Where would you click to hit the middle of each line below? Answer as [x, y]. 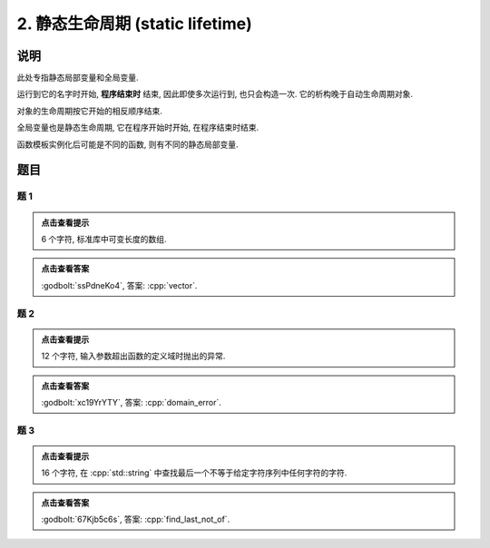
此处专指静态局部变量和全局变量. [78, 78]
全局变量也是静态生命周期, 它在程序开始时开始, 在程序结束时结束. [137, 128]
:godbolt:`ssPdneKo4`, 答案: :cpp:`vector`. [119, 285]
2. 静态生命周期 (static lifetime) [135, 24]
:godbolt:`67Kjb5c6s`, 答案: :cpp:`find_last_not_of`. [136, 519]
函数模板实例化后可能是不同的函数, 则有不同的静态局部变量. [128, 144]
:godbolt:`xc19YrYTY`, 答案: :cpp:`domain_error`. [132, 402]
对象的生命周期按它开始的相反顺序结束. [90, 111]
